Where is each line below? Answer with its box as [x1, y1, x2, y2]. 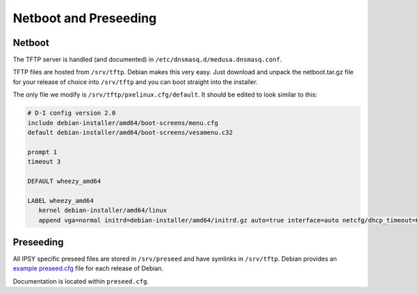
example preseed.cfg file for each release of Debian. [13, 264, 164, 272]
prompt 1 [27, 148, 58, 156]
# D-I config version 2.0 [27, 109, 116, 117]
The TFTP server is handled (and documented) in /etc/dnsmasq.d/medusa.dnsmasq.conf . [13, 56, 282, 64]
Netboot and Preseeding [13, 10, 157, 26]
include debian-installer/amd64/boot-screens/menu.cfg [27, 119, 218, 126]
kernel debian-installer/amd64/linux [38, 206, 167, 215]
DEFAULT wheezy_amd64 [27, 177, 101, 185]
